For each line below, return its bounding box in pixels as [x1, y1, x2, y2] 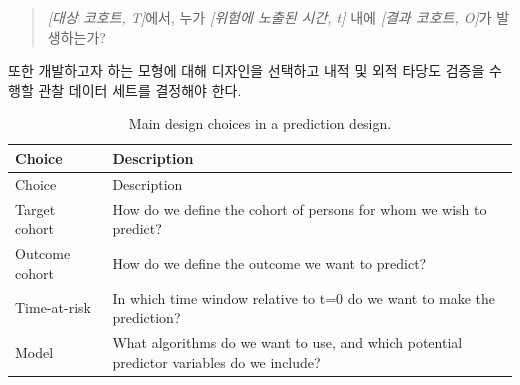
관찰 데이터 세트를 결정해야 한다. [38, 79, 242, 100]
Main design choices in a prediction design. [128, 113, 392, 134]
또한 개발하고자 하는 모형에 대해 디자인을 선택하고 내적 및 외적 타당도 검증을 [8, 60, 485, 81]
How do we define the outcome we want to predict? [112, 252, 427, 273]
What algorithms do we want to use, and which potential [112, 331, 463, 352]
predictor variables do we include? [112, 351, 321, 372]
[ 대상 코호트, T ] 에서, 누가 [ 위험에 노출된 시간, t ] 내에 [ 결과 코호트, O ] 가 [47, 7, 492, 27]
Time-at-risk [15, 297, 91, 318]
